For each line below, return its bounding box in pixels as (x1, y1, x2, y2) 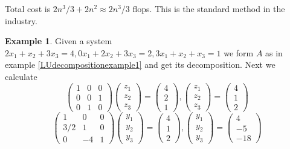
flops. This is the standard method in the (132, 2, 285, 15)
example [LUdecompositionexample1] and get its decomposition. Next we (5, 58, 275, 71)
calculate (5, 70, 37, 82)
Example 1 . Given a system (5, 35, 112, 47)
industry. (5, 14, 37, 27)
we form (224, 46, 254, 59)
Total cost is (5, 2, 51, 15)
